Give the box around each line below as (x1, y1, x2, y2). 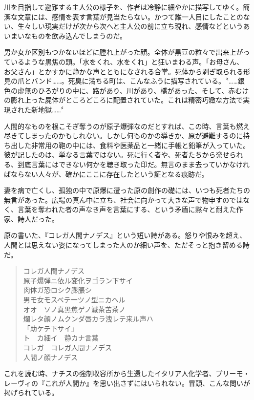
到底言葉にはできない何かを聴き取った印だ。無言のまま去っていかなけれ (17, 159, 250, 169)
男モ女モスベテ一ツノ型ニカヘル (23, 295, 126, 305)
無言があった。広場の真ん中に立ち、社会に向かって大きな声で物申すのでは (4, 194, 243, 205)
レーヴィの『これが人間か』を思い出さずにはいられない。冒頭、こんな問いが (4, 378, 250, 388)
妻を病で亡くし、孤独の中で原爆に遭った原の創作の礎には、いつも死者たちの (4, 185, 250, 195)
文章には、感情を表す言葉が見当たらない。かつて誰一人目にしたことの (17, 11, 243, 21)
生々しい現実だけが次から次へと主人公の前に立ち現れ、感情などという (17, 21, 243, 31)
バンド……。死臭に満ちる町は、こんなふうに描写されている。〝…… (31, 76, 238, 86)
